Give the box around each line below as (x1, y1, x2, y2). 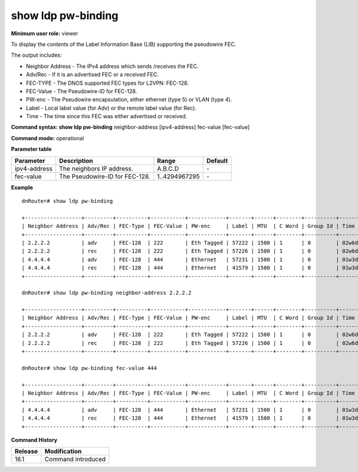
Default (206, 156, 228, 165)
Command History (11, 436, 58, 443)
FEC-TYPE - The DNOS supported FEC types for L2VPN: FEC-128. (26, 79, 189, 87)
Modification (44, 448, 82, 456)
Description (58, 156, 94, 165)
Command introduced (44, 455, 106, 464)
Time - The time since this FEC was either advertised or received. (26, 113, 187, 120)
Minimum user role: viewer (11, 30, 79, 37)
